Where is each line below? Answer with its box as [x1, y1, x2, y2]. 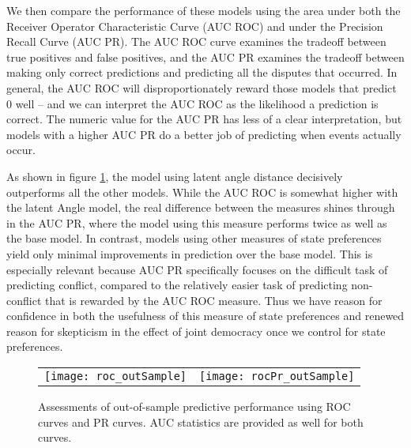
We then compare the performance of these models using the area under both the [6, 2, 401, 18]
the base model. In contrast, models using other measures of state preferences [6, 230, 382, 247]
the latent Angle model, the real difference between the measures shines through [6, 199, 395, 216]
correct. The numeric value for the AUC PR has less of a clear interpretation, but [6, 111, 402, 127]
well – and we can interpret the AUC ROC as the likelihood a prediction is [15, 95, 379, 111]
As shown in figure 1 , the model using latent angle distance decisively [6, 168, 343, 184]
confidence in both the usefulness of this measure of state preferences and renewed [6, 307, 405, 324]
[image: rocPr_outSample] [199, 370, 355, 383]
